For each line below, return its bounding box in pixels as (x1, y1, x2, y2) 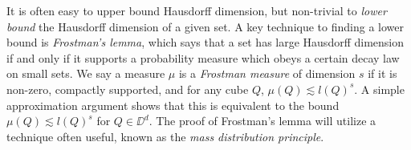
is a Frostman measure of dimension (178, 65, 356, 82)
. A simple (354, 80, 405, 97)
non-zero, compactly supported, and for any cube (6, 80, 249, 97)
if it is (368, 65, 397, 82)
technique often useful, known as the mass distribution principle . (6, 128, 324, 144)
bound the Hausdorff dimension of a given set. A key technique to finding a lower (6, 18, 404, 34)
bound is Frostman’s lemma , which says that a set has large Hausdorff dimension (6, 34, 405, 51)
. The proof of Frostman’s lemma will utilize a (149, 112, 376, 129)
